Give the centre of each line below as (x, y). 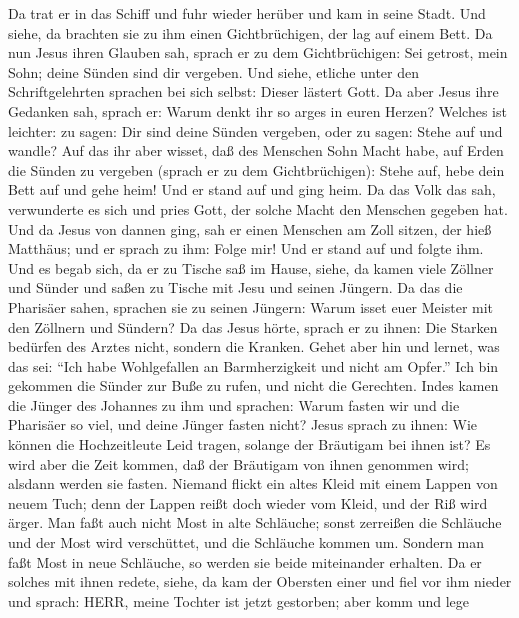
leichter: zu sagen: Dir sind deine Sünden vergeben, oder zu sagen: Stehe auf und (255, 130)
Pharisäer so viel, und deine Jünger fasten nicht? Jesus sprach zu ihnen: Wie (243, 424)
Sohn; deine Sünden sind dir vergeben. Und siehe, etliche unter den (213, 71)
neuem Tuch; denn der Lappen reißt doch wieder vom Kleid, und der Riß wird (248, 502)
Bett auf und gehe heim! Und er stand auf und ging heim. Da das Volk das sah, (252, 189)
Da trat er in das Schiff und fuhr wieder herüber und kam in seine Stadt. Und (247, 13)
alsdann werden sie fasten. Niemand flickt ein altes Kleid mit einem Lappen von (253, 483)
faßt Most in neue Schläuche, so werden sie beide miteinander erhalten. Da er (245, 561)
